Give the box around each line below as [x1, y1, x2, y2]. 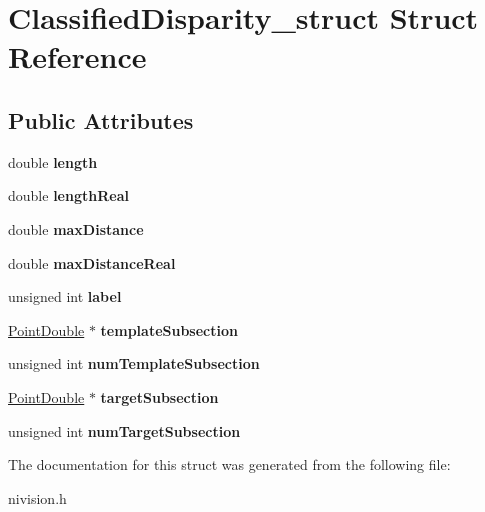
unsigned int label [8, 286, 122, 307]
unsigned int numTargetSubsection [8, 420, 241, 441]
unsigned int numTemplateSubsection [8, 353, 260, 374]
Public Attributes [8, 104, 194, 135]
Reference [8, 36, 147, 77]
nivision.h [8, 487, 67, 508]
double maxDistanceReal [8, 252, 176, 273]
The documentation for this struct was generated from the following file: [8, 454, 451, 475]
